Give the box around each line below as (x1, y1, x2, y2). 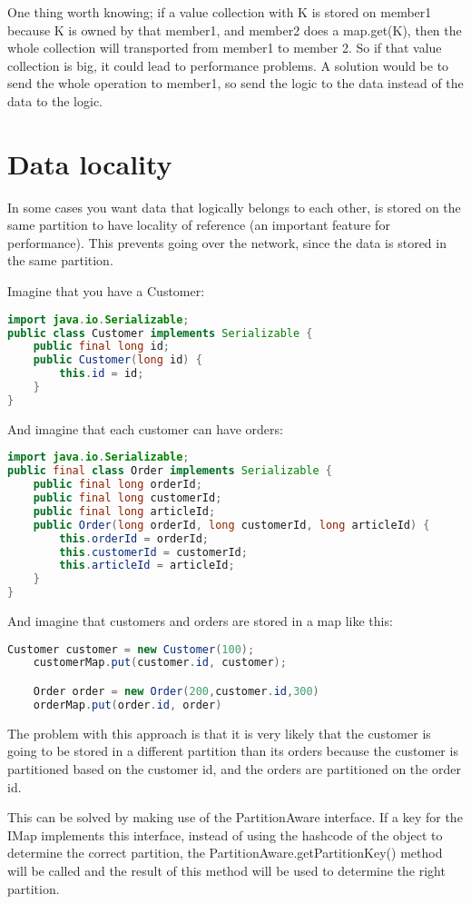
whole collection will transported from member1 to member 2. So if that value (7, 38, 442, 57)
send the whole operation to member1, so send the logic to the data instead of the (7, 74, 464, 93)
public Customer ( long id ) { (33, 353, 202, 367)
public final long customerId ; (33, 492, 222, 504)
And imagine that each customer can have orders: (7, 419, 283, 438)
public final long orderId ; (33, 478, 202, 492)
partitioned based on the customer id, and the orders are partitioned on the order (7, 759, 461, 778)
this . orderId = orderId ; (59, 531, 210, 545)
